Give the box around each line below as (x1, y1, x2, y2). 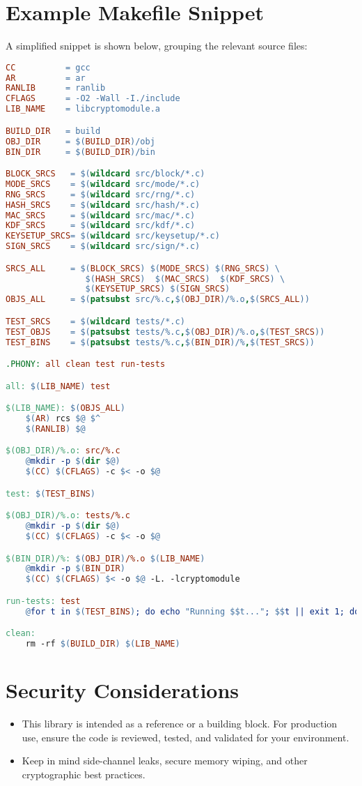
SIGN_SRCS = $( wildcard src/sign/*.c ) (6, 241, 200, 252)
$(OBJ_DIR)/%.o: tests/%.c (6, 511, 130, 521)
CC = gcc (6, 62, 90, 73)
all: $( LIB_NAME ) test (6, 381, 111, 391)
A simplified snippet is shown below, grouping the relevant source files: (6, 38, 308, 53)
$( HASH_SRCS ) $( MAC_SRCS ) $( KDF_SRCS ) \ (85, 273, 285, 284)
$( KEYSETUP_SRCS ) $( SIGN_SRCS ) (85, 284, 230, 294)
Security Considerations (6, 676, 239, 704)
